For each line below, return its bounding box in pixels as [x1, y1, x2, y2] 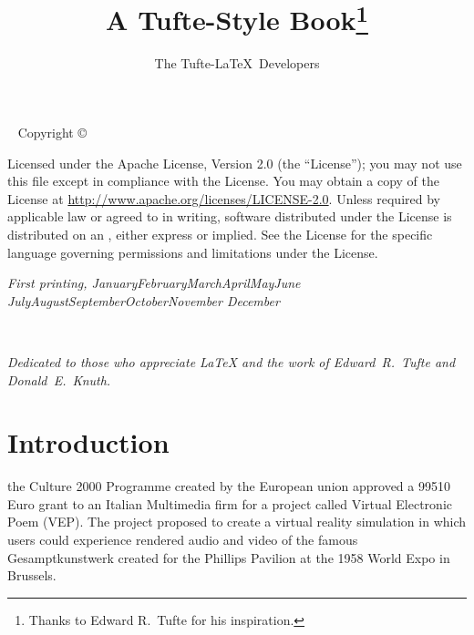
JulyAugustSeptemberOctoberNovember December [7, 291, 280, 310]
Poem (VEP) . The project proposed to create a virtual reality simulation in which [7, 512, 467, 531]
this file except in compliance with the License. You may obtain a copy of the [7, 171, 439, 190]
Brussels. [7, 566, 57, 585]
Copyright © [17, 123, 87, 142]
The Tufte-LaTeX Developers [154, 54, 320, 73]
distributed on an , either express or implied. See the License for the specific [7, 225, 433, 244]
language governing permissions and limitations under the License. [7, 242, 378, 261]
